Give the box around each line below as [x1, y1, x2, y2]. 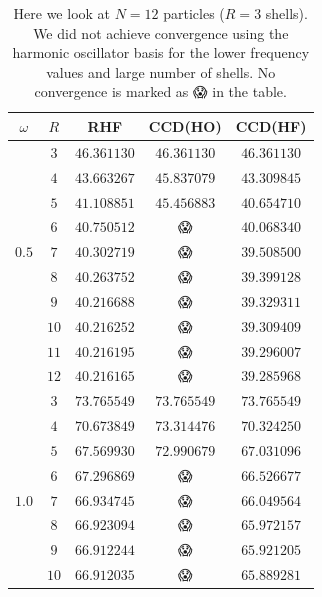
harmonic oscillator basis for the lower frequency [12, 42, 310, 63]
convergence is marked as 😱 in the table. [34, 81, 287, 102]
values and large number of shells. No [46, 61, 276, 82]
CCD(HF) [235, 115, 307, 136]
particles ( [163, 3, 225, 23]
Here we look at [13, 3, 111, 23]
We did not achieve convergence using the [33, 22, 289, 43]
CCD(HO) [148, 115, 222, 136]
